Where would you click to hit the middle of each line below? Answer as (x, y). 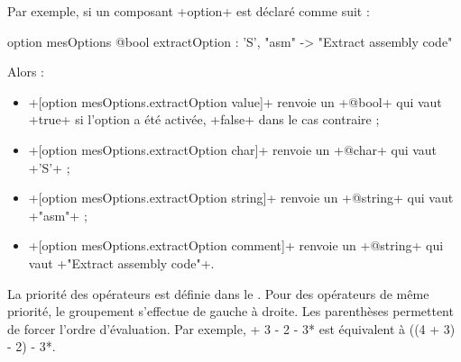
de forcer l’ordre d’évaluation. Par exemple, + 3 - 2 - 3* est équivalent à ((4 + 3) (231, 328)
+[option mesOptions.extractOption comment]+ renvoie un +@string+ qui (236, 245)
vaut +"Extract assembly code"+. (121, 262)
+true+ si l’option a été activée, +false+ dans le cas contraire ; (204, 119)
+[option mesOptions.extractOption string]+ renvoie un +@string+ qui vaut (241, 198)
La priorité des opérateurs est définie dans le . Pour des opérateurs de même (218, 293)
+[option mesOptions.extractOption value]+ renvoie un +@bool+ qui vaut (235, 101)
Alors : (26, 72)
